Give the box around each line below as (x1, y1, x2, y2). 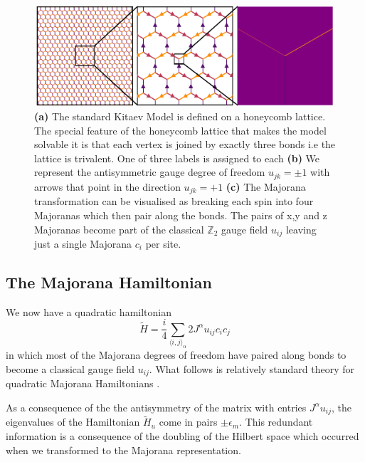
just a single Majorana (34, 236, 132, 251)
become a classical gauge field (6, 361, 134, 376)
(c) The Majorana (226, 179, 306, 194)
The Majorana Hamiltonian (6, 271, 212, 293)
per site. (145, 236, 181, 251)
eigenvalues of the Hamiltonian (6, 414, 140, 429)
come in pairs (159, 414, 218, 429)
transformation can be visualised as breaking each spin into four (34, 194, 314, 209)
